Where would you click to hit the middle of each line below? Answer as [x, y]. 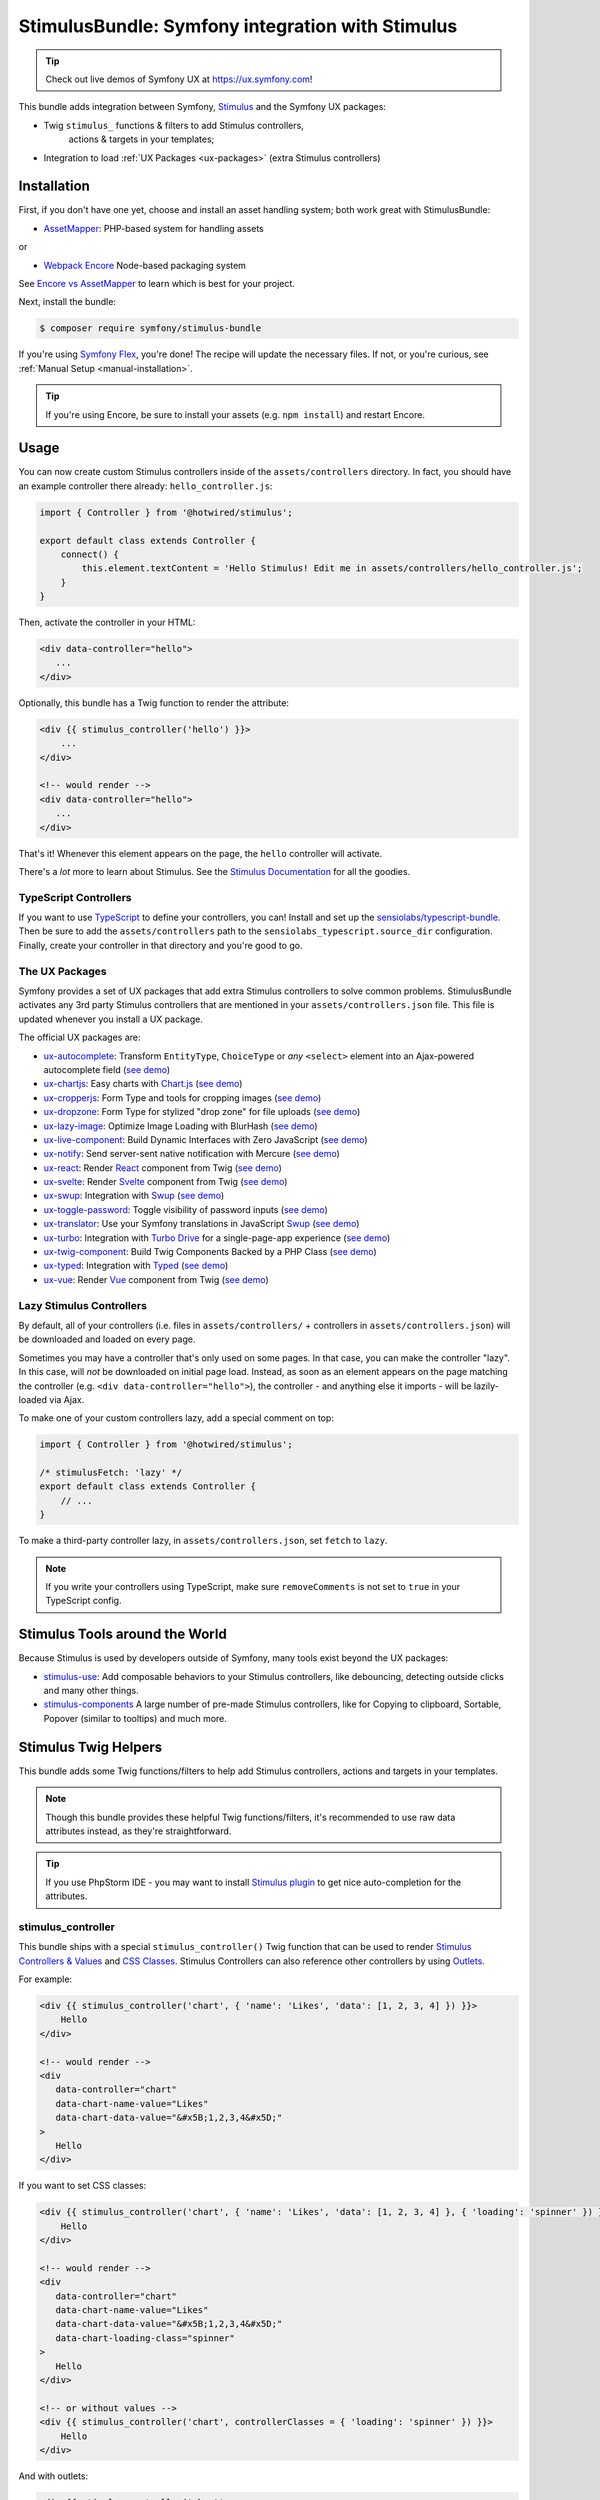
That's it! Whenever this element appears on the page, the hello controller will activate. [200, 853]
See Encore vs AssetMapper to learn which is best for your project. [156, 283]
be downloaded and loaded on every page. [107, 1339]
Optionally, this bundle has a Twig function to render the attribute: [154, 702]
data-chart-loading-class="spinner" [145, 2338]
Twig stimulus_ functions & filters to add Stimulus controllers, [173, 125]
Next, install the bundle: [67, 302]
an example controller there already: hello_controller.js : [145, 486]
